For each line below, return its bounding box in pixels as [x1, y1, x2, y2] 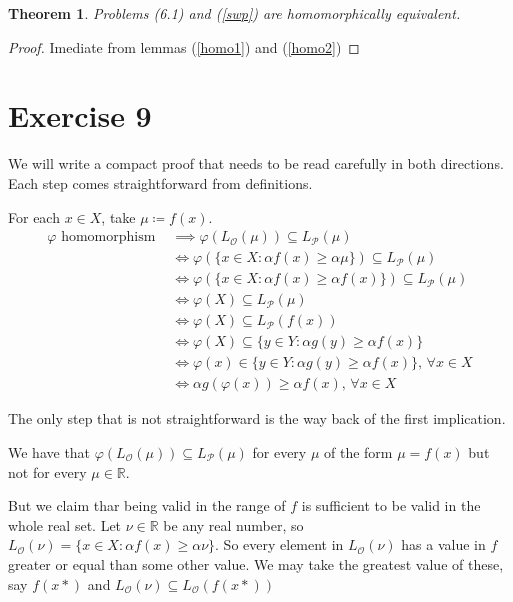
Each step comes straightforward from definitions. [8, 172, 313, 193]
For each [8, 206, 60, 227]
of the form [324, 441, 393, 462]
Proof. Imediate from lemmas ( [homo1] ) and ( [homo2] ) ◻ [8, 36, 360, 57]
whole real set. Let [8, 514, 122, 535]
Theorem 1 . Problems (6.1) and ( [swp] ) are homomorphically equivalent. [8, 3, 461, 23]
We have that [8, 441, 91, 462]
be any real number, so [163, 514, 304, 535]
